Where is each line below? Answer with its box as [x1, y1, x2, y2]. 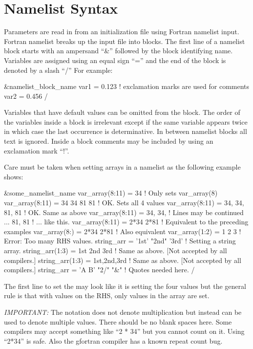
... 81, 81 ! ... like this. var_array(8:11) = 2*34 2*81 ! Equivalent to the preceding [4, 217, 249, 227]
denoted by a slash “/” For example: [4, 65, 113, 75]
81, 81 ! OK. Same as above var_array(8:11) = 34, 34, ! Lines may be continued [4, 207, 244, 217]
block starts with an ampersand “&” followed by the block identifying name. [4, 45, 233, 56]
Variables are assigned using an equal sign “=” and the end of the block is [4, 55, 226, 65]
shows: [4, 171, 23, 181]
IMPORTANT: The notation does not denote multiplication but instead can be [4, 306, 242, 317]
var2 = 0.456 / [4, 90, 48, 101]
